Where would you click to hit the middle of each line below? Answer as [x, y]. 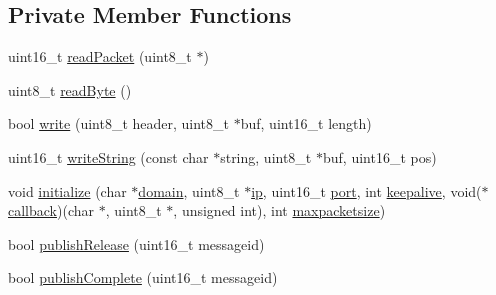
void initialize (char [67, 190]
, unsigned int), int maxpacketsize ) [279, 210]
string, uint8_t [266, 156]
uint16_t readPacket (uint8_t [100, 56]
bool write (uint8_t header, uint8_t [119, 123]
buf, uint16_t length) [306, 123]
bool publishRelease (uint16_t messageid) [136, 243]
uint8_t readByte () [70, 89]
